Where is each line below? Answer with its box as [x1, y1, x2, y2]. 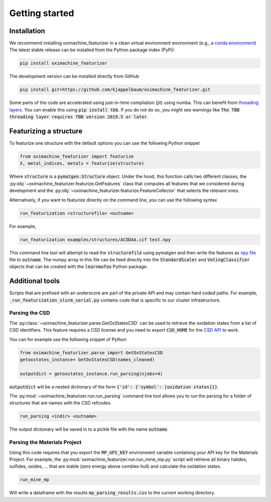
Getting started [9, 8, 74, 19]
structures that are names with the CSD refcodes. [9, 400, 112, 406]
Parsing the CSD [9, 310, 50, 317]
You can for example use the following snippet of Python [9, 336, 126, 342]
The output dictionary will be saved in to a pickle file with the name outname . [9, 426, 169, 432]
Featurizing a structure [9, 127, 83, 135]
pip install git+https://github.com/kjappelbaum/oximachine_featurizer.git [20, 87, 211, 92]
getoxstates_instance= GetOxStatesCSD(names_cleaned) [20, 357, 155, 362]
